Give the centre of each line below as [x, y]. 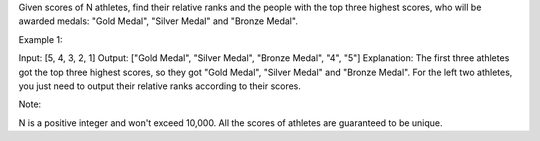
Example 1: [40, 39]
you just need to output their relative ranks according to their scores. [160, 86]
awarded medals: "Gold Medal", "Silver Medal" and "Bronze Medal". [158, 21]
